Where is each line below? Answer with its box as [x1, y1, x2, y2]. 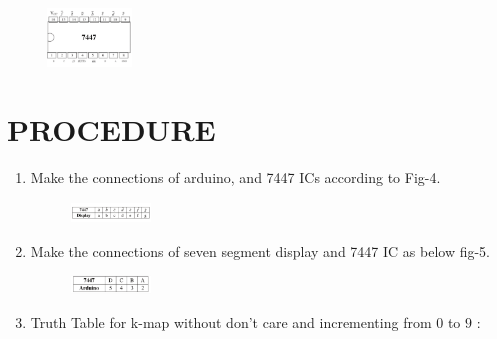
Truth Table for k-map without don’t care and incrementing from [30, 311, 432, 332]
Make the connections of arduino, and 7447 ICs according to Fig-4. [30, 167, 441, 188]
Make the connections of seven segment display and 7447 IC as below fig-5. [30, 240, 491, 261]
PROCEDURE [7, 109, 216, 150]
